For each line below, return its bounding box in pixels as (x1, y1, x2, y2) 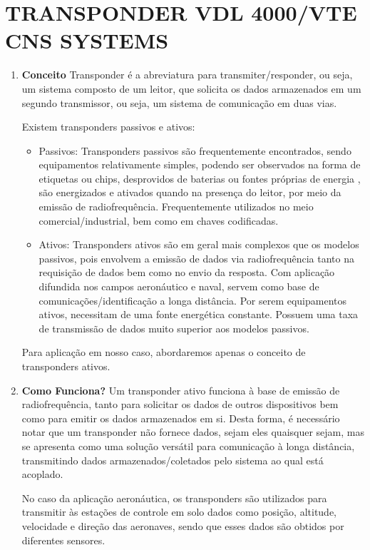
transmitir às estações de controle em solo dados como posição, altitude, (21, 504, 337, 519)
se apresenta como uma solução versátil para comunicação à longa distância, (21, 438, 355, 453)
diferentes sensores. (21, 532, 106, 547)
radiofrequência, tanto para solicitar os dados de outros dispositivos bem (21, 397, 339, 412)
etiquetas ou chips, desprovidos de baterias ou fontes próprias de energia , (38, 170, 361, 185)
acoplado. (21, 467, 63, 482)
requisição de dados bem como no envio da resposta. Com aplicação (38, 265, 335, 280)
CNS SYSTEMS (5, 26, 169, 55)
